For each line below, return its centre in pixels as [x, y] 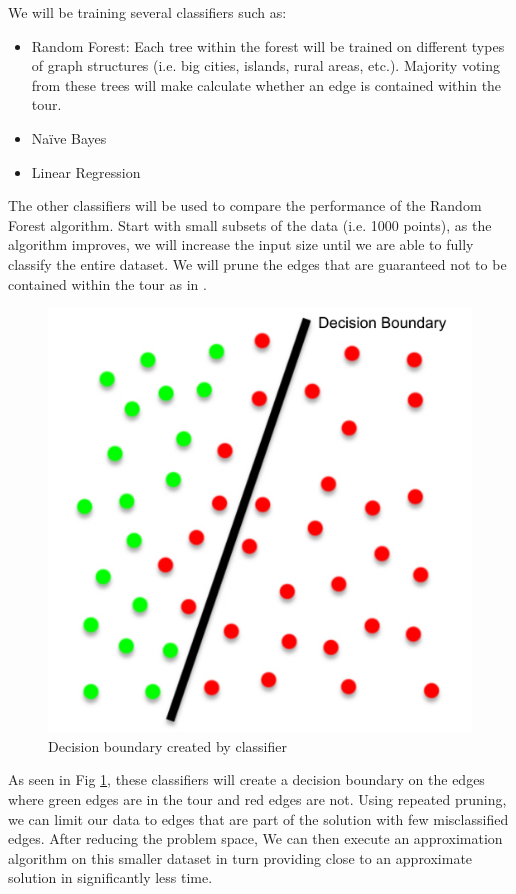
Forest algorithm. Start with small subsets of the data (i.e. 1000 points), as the [250, 224]
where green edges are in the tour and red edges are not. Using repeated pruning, [257, 798]
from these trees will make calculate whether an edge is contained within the [266, 84]
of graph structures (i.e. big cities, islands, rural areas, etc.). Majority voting [266, 65]
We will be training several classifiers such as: [147, 12]
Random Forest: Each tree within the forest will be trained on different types [268, 45]
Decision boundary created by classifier [167, 745]
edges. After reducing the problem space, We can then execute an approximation [255, 838]
